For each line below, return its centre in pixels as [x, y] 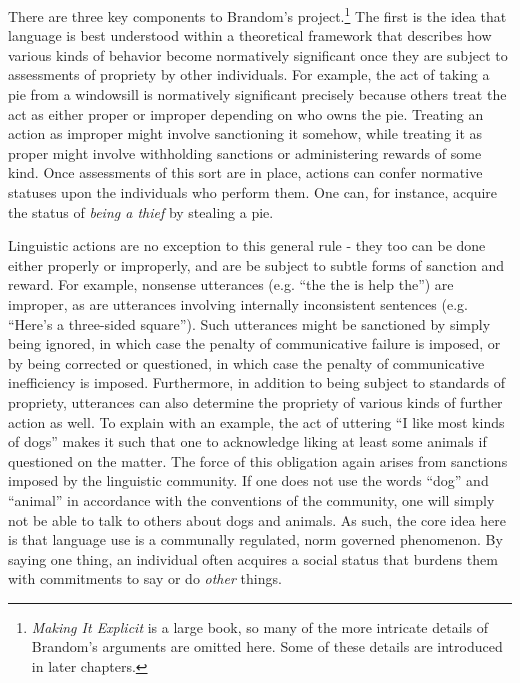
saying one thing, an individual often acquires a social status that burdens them [253, 558]
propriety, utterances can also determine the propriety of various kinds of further [255, 401]
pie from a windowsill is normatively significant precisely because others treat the [257, 94]
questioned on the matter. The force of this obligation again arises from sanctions [258, 460]
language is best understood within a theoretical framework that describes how [250, 35]
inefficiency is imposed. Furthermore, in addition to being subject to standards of [256, 382]
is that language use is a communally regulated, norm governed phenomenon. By [255, 539]
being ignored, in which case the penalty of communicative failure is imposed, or [254, 343]
